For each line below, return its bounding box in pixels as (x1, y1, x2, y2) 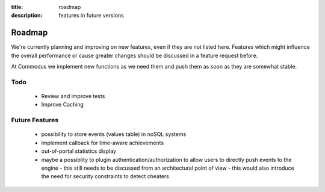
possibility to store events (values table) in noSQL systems (41, 131, 187, 138)
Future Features (11, 116, 59, 125)
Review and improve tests (41, 93, 105, 100)
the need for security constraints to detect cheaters (41, 173, 170, 180)
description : (11, 12, 43, 19)
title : (11, 4, 23, 10)
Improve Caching (41, 101, 84, 108)
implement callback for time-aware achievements (41, 139, 164, 146)
